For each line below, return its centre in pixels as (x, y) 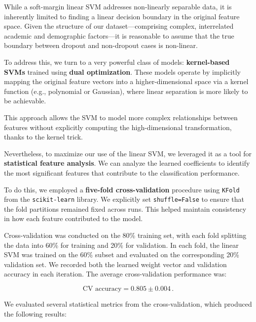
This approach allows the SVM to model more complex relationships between (121, 117)
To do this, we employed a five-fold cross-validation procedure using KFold (122, 189)
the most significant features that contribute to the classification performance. (122, 172)
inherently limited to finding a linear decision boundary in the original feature (122, 16)
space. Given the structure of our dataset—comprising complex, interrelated (119, 26)
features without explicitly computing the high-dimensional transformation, (118, 127)
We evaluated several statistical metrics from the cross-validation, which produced (128, 303)
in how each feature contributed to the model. (73, 218)
